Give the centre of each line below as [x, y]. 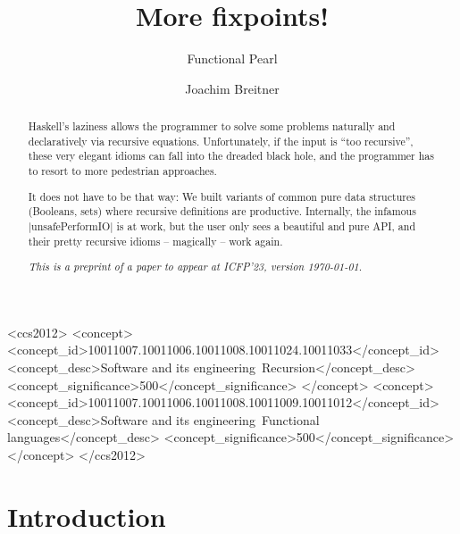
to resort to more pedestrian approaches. [122, 171]
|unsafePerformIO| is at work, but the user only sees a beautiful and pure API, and [222, 225]
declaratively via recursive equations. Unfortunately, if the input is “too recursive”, [221, 141]
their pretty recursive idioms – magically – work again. [155, 241]
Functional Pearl [232, 58]
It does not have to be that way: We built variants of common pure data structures [222, 196]
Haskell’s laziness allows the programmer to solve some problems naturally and [212, 126]
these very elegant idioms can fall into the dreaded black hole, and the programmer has [231, 156]
